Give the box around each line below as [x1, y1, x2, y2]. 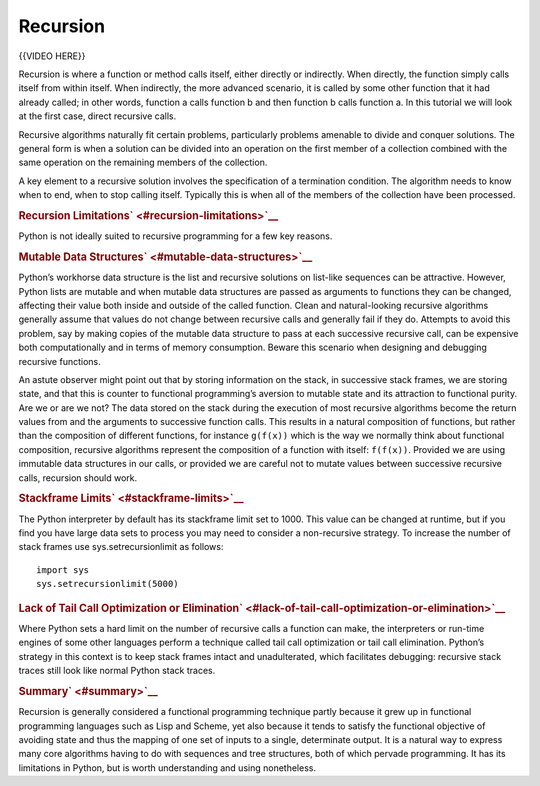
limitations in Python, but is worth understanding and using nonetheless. [18, 761, 317, 774]
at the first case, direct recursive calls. [18, 110, 177, 122]
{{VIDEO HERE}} [18, 50, 86, 62]
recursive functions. [18, 355, 102, 367]
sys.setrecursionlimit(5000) [36, 578, 179, 590]
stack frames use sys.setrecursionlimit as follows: [18, 541, 224, 553]
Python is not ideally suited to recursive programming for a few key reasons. [18, 230, 333, 242]
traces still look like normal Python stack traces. [18, 665, 216, 677]
